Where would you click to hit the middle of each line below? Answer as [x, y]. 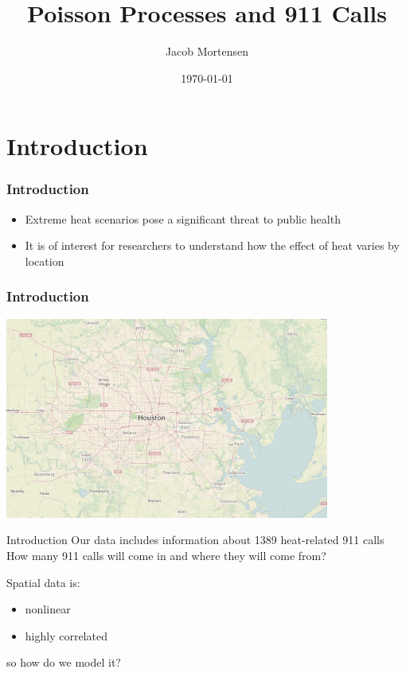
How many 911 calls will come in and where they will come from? [166, 555]
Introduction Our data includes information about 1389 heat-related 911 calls [195, 540]
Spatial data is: [43, 582]
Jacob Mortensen [207, 51]
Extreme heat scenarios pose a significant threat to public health [183, 218]
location [45, 261]
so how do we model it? [64, 662]
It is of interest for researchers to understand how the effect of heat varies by [212, 245]
